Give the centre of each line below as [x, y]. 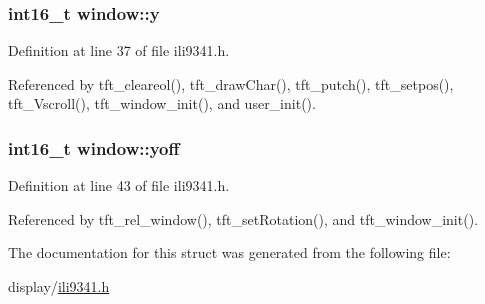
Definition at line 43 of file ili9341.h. [119, 185]
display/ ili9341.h [59, 286]
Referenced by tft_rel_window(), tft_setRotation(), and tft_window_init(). [243, 218]
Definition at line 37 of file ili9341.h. [119, 50]
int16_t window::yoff [94, 147]
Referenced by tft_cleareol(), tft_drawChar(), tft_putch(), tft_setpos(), [231, 83]
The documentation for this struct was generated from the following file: [229, 252]
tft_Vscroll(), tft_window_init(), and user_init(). [162, 103]
